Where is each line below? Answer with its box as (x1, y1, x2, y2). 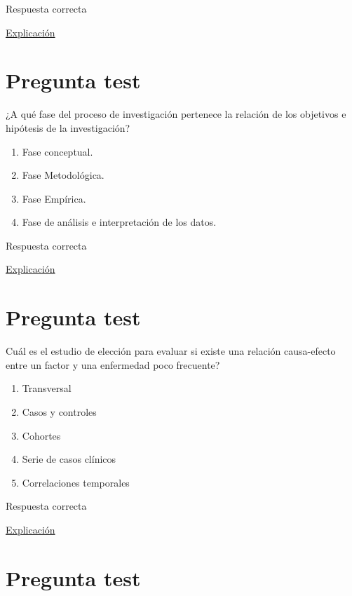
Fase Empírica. (22, 191, 86, 205)
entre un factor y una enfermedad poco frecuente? (6, 357, 220, 372)
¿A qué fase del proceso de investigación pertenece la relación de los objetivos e (6, 107, 346, 121)
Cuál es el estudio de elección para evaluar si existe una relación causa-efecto (6, 344, 336, 358)
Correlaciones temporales (22, 475, 130, 489)
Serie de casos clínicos (22, 452, 116, 466)
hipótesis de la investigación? (6, 120, 130, 135)
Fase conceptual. (22, 144, 93, 158)
